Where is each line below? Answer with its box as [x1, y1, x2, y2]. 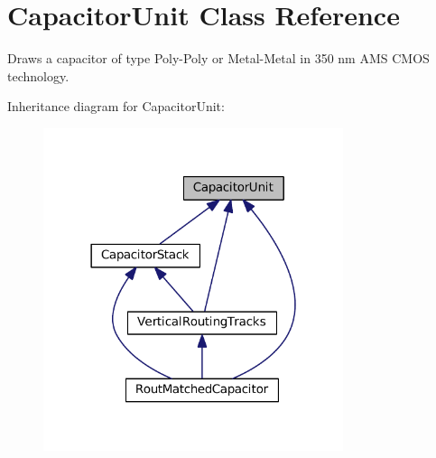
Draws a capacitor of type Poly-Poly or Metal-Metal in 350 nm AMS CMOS [7, 49, 430, 68]
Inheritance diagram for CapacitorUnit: [7, 97, 225, 116]
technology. [7, 66, 70, 85]
